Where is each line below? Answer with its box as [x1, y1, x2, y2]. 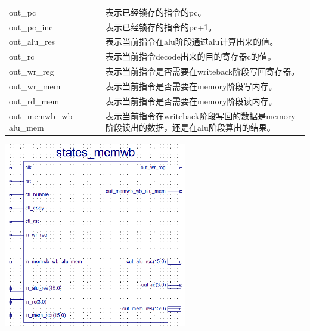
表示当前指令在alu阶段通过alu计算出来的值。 [105, 35, 278, 48]
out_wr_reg [9, 65, 54, 78]
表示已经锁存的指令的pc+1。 [105, 20, 217, 33]
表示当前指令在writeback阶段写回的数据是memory [105, 109, 296, 122]
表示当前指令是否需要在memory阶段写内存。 [105, 79, 277, 92]
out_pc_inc [9, 20, 53, 33]
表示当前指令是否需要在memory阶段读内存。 [105, 94, 277, 107]
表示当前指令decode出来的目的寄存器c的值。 [105, 50, 276, 63]
